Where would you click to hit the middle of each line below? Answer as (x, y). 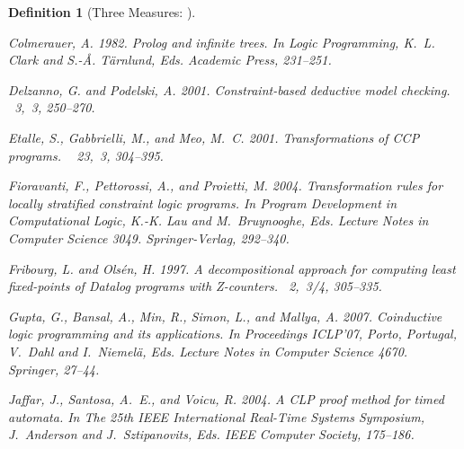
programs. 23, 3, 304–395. (86, 155)
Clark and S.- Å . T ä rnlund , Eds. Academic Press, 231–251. (170, 60)
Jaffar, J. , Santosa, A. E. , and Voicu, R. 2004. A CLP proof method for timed (226, 399)
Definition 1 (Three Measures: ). (102, 12)
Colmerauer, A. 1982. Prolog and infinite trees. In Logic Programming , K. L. (222, 42)
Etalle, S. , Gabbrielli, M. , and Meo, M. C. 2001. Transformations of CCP (214, 137)
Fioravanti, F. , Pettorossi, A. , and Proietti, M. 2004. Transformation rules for (226, 185)
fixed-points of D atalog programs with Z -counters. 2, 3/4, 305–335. (195, 286)
